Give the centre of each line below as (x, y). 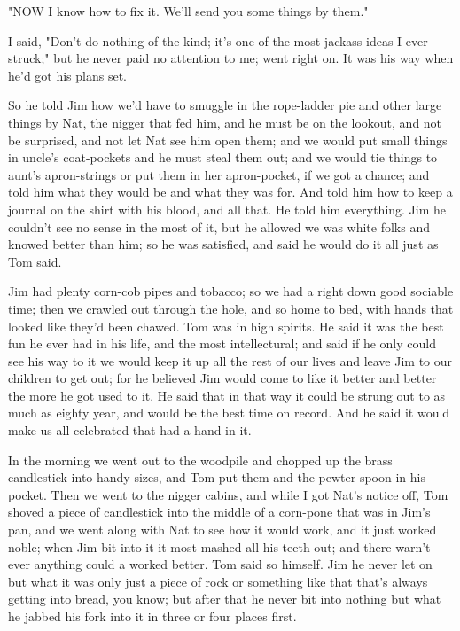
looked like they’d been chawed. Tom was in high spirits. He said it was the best (226, 326)
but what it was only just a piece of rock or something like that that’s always (218, 581)
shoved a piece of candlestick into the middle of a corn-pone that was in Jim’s (219, 512)
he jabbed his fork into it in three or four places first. (152, 616)
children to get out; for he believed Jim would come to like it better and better (222, 378)
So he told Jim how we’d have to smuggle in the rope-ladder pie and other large (225, 105)
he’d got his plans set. (68, 75)
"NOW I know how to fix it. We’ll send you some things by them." (188, 11)
